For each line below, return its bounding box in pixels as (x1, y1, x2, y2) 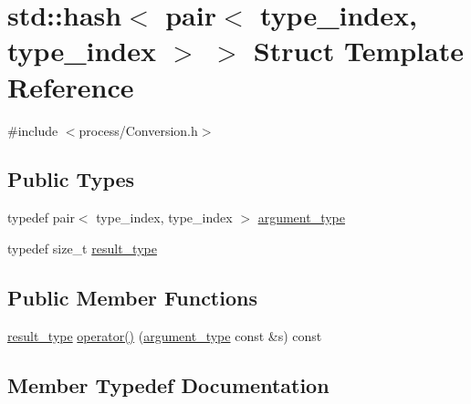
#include (7, 120, 58, 140)
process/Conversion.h (78, 120, 198, 140)
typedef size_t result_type (7, 238, 157, 257)
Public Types (7, 165, 135, 193)
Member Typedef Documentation (7, 370, 330, 399)
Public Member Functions (7, 283, 257, 311)
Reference (7, 67, 134, 105)
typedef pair (7, 208, 75, 227)
